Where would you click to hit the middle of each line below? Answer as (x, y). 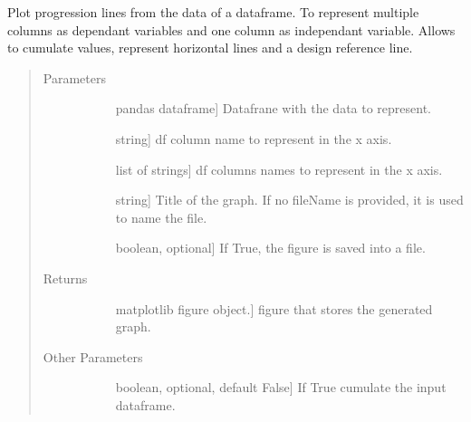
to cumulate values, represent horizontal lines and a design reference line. (210, 48)
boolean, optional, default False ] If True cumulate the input (281, 387)
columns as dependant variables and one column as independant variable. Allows (231, 29)
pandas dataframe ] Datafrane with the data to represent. (274, 108)
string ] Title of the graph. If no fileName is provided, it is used (289, 200)
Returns (65, 278)
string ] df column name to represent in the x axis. (254, 138)
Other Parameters (93, 356)
